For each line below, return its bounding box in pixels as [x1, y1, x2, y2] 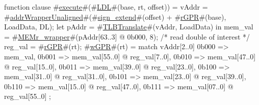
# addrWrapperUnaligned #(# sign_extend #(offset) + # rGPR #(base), [4, 11, 226, 22]
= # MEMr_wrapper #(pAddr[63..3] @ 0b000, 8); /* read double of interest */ [4, 31, 250, 42]
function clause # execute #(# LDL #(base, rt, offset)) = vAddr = [4, 2, 208, 12]
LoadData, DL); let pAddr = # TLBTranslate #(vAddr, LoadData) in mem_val [4, 21, 253, 32]
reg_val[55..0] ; [4, 91, 51, 101]
